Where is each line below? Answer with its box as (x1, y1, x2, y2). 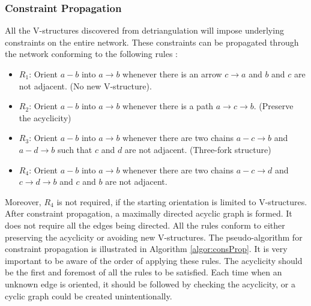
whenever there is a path (122, 100, 214, 112)
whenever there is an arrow (122, 68, 222, 80)
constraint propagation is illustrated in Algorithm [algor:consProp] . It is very (5, 242, 288, 255)
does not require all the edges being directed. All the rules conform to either (5, 218, 285, 231)
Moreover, (5, 195, 41, 208)
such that (58, 143, 92, 155)
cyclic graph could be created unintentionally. (5, 289, 172, 302)
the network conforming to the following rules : (5, 47, 178, 60)
